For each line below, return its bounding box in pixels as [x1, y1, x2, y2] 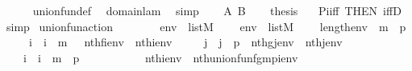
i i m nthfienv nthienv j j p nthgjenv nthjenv [28, 34, 343, 50]
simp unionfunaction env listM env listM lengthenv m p [6, 18, 406, 34]
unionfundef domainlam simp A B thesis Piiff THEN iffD [32, 2, 402, 18]
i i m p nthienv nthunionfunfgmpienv [23, 49, 298, 65]
